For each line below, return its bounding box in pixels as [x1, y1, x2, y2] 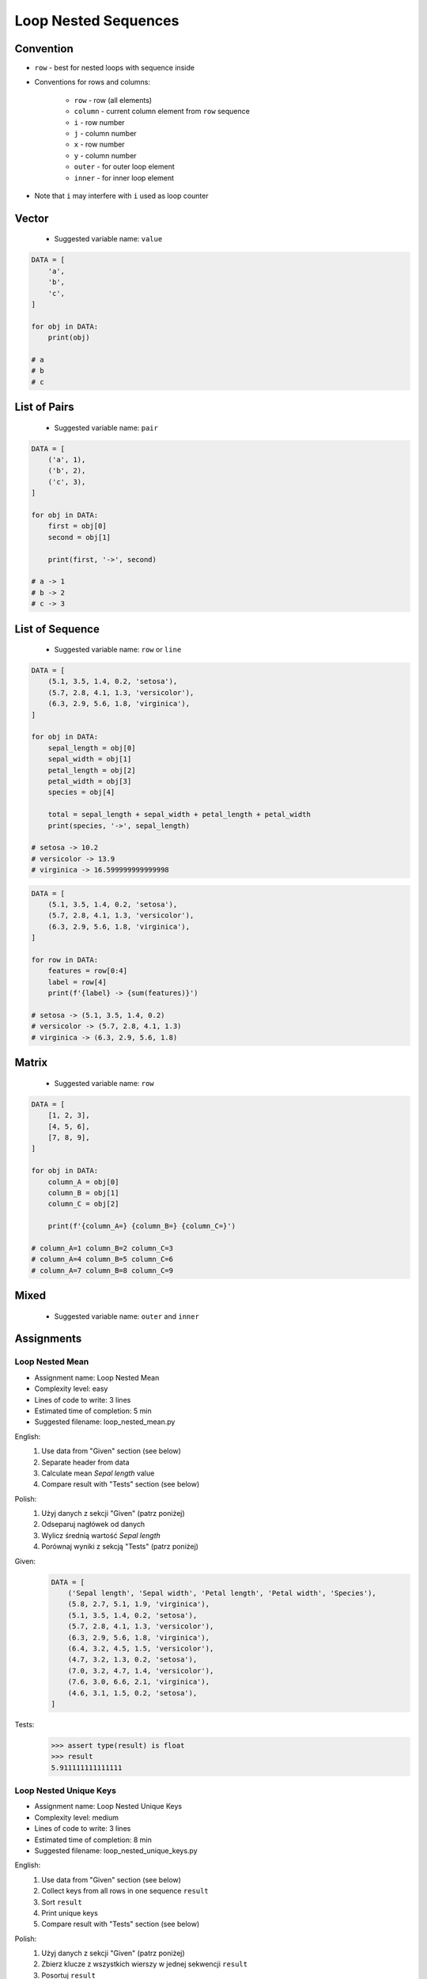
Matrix [14, 1056, 47, 1069]
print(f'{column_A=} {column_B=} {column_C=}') [47, 1221, 236, 1231]
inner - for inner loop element [74, 173, 174, 182]
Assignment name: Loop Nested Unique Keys [34, 1802, 182, 1811]
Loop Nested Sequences [14, 12, 179, 29]
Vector [14, 211, 49, 225]
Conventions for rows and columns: [34, 78, 150, 87]
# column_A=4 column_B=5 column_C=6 [31, 1255, 174, 1264]
